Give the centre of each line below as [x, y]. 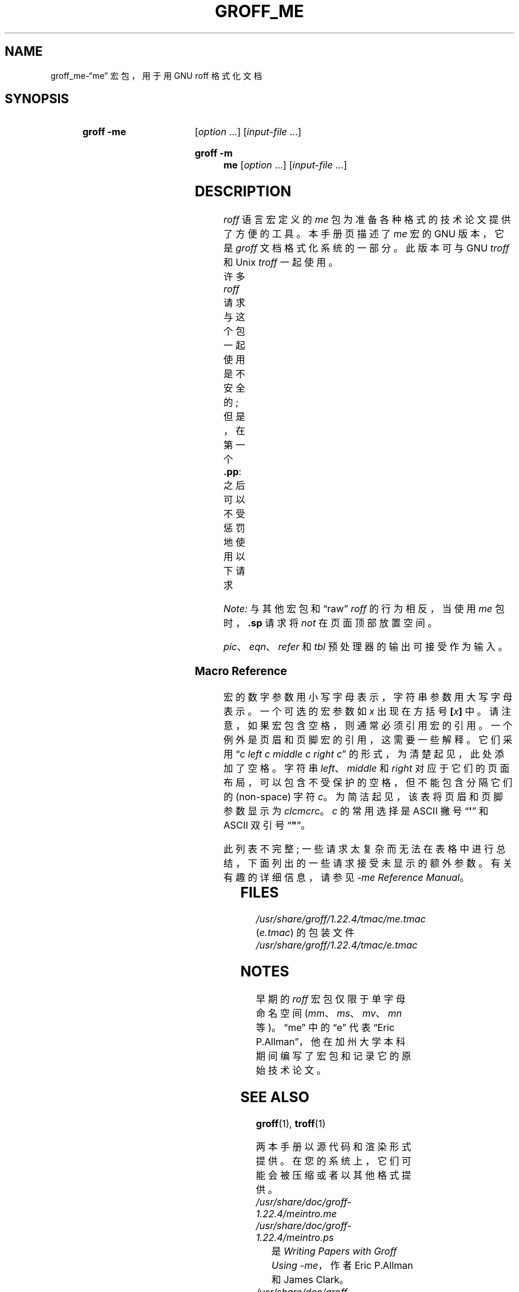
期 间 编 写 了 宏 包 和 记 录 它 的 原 [334, 1056]
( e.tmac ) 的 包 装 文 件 [305, 932]
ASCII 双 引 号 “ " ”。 [267, 825]
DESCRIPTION [243, 192]
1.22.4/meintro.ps [295, 1238]
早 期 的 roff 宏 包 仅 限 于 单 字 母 [331, 999]
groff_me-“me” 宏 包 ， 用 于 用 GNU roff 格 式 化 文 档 [156, 75]
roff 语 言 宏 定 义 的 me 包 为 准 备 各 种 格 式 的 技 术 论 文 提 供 [367, 220]
